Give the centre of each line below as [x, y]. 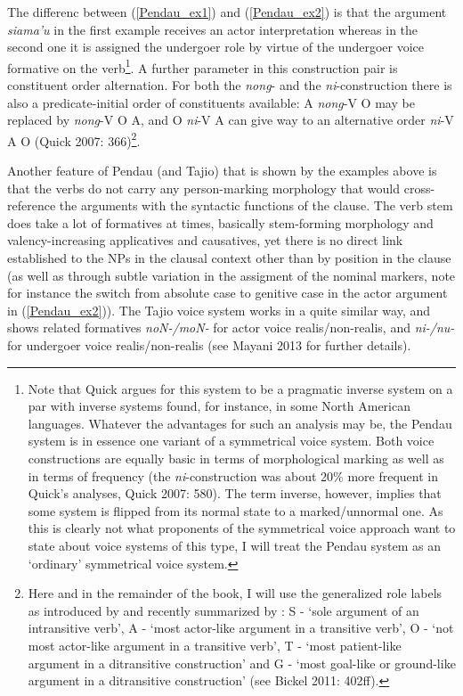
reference [32, 205]
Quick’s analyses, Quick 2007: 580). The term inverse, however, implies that [235, 493]
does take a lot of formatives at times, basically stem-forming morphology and [220, 222]
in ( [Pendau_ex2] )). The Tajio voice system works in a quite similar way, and [219, 310]
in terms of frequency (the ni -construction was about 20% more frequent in [233, 475]
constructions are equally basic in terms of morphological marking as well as [236, 458]
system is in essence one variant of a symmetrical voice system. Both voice [231, 441]
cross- [419, 188]
